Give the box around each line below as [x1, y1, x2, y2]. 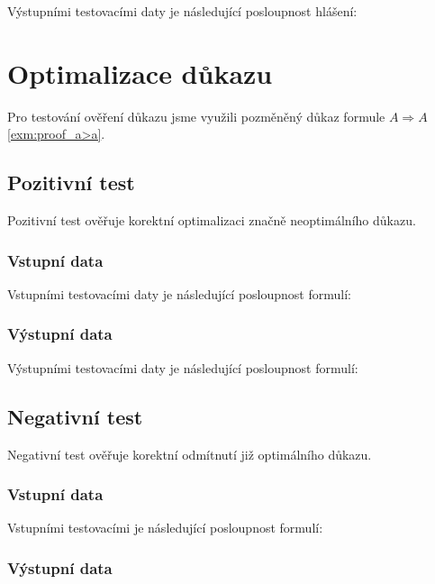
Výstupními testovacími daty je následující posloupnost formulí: [7, 358, 358, 377]
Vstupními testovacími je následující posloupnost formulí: [7, 518, 323, 537]
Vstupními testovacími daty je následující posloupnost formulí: [7, 284, 351, 303]
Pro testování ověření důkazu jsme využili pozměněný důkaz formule [7, 106, 385, 125]
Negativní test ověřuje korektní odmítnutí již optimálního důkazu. [7, 444, 372, 463]
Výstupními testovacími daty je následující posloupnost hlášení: [7, 2, 358, 20]
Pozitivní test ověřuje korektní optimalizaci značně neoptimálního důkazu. [7, 211, 416, 230]
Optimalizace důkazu [7, 54, 273, 91]
